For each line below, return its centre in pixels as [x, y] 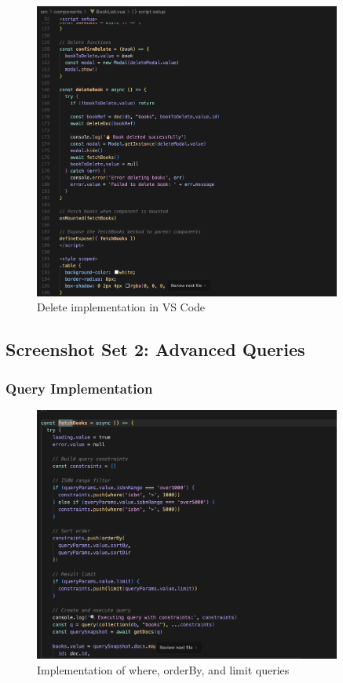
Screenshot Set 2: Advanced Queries [155, 349]
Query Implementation [79, 388]
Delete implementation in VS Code [121, 307]
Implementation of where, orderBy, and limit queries [163, 669]
